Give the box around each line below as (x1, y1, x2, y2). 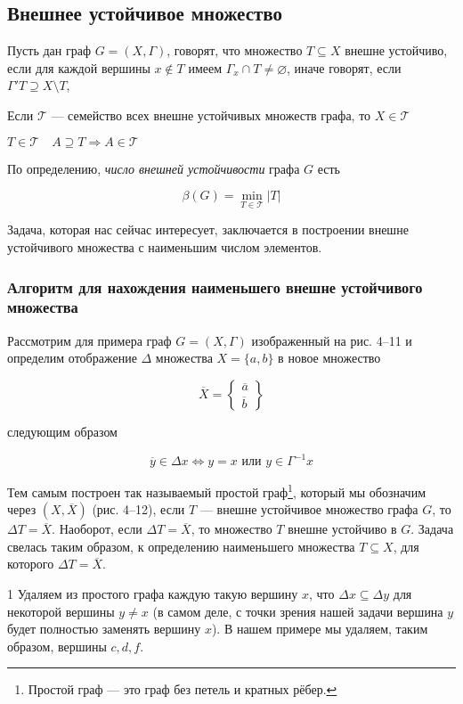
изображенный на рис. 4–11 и (251, 331, 412, 349)
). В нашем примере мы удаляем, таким (211, 619, 428, 638)
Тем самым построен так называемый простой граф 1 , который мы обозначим (7, 480, 426, 501)
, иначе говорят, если (287, 58, 402, 77)
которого (7, 554, 54, 573)
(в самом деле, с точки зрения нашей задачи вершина (152, 602, 443, 620)
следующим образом (7, 422, 118, 440)
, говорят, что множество (167, 41, 303, 60)
